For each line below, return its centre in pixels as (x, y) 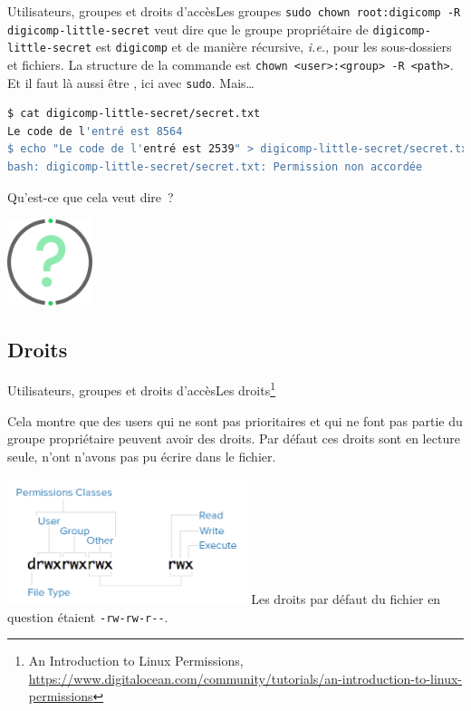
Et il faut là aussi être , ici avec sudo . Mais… (131, 82)
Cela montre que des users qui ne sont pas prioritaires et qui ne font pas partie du (235, 420)
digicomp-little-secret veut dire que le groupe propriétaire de (188, 29)
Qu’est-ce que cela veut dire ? (91, 196)
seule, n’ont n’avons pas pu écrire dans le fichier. (142, 456)
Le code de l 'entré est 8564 (95, 131)
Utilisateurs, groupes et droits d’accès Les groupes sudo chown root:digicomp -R (234, 11)
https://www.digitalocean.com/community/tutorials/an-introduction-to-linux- (245, 678)
